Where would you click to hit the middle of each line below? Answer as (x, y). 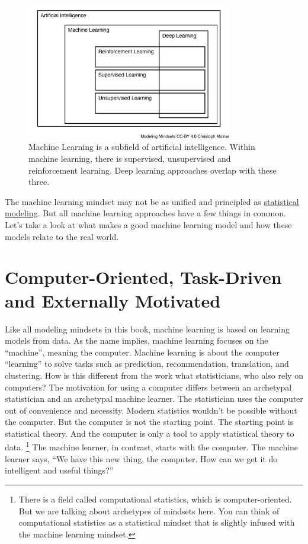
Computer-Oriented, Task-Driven (143, 277)
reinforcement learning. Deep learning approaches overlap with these (153, 170)
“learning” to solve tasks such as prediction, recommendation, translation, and (147, 364)
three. (39, 182)
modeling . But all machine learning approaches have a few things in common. (145, 213)
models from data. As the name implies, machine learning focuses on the (137, 340)
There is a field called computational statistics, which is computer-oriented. (155, 499)
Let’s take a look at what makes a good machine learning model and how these (148, 225)
